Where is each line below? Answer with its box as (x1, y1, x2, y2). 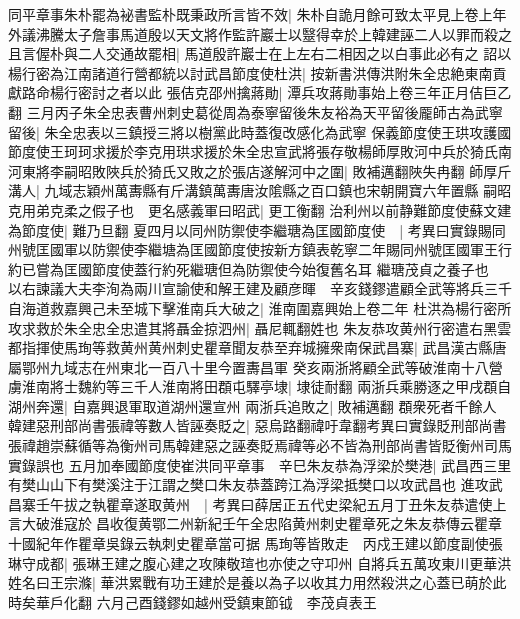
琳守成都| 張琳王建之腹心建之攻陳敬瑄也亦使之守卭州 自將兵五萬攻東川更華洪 (8, 552, 512, 573)
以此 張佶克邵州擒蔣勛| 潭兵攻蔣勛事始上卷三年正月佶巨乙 (133, 82, 512, 103)
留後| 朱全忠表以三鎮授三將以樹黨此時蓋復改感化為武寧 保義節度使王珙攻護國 (8, 121, 512, 142)
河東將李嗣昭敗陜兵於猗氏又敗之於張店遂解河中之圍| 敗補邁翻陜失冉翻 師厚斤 (8, 160, 512, 181)
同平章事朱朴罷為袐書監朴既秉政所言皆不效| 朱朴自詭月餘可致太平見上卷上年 (8, 4, 507, 24)
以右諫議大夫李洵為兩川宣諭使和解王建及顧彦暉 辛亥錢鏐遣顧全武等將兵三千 (8, 278, 512, 299)
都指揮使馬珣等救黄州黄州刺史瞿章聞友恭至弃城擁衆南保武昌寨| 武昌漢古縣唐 (8, 337, 507, 358)
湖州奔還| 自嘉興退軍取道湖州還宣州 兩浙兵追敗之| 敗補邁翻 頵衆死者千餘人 (8, 395, 497, 416)
